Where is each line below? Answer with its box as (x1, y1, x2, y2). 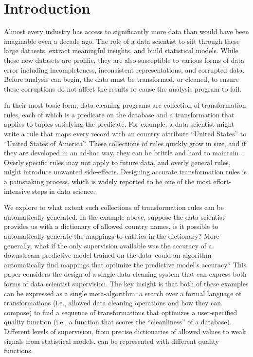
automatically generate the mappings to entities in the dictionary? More (4, 231, 219, 241)
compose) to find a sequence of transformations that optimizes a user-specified (4, 307, 237, 317)
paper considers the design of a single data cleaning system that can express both (4, 269, 247, 279)
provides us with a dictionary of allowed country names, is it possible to (4, 221, 218, 231)
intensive (4, 186, 30, 196)
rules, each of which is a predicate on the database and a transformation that (4, 109, 235, 119)
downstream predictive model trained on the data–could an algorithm (4, 250, 212, 260)
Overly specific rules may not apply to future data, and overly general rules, (4, 157, 231, 167)
